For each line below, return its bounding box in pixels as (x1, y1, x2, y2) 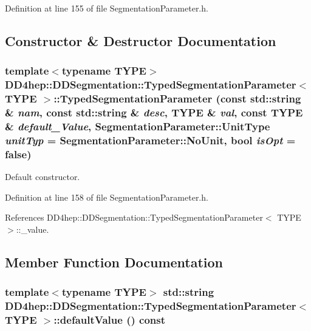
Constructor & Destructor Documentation (5, 31, 276, 50)
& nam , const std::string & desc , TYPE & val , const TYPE (5, 105, 303, 120)
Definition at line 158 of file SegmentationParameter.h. (5, 190, 208, 203)
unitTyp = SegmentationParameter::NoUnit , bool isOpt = (5, 132, 296, 147)
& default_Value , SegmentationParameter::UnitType (5, 118, 270, 133)
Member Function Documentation (5, 252, 224, 271)
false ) (5, 146, 32, 161)
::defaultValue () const (53, 312, 165, 327)
